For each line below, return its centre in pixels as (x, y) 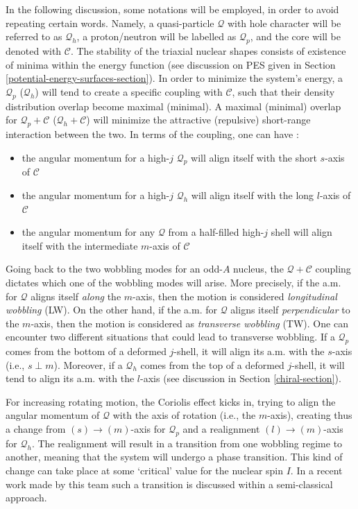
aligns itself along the (76, 296)
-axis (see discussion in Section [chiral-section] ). (241, 378)
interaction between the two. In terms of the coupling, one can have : (152, 133)
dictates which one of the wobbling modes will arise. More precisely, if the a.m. (173, 282)
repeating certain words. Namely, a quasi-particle (110, 23)
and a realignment (221, 429)
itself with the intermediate (80, 245)
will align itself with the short (254, 157)
